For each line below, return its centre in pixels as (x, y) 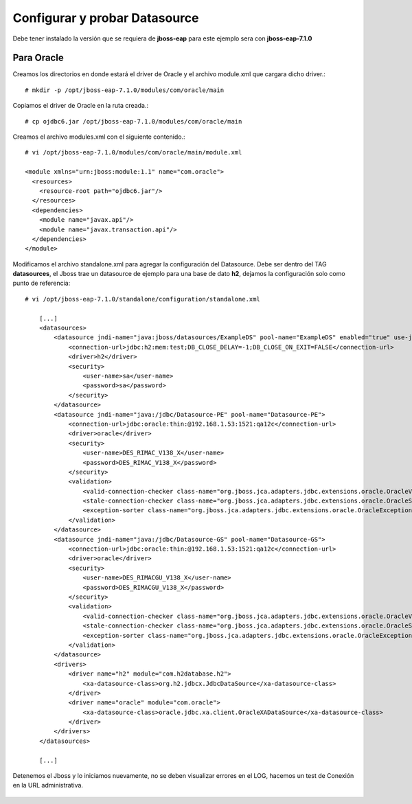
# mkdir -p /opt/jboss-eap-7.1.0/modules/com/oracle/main (125, 90)
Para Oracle (38, 58)
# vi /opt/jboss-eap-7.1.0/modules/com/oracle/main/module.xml (134, 152)
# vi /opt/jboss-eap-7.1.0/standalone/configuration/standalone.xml (142, 299)
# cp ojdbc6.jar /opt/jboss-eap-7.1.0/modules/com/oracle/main (134, 121)
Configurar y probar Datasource (106, 18)
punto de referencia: (42, 283)
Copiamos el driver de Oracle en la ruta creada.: (81, 106)
